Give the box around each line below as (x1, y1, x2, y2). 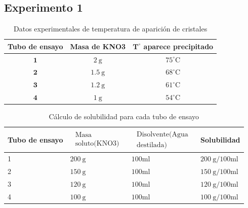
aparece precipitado (143, 41, 214, 51)
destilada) (137, 141, 168, 149)
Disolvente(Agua (137, 130, 188, 138)
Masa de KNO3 (70, 41, 126, 51)
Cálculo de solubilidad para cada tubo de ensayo (49, 111, 199, 122)
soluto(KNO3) (75, 140, 119, 148)
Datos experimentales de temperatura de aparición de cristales (13, 23, 208, 34)
